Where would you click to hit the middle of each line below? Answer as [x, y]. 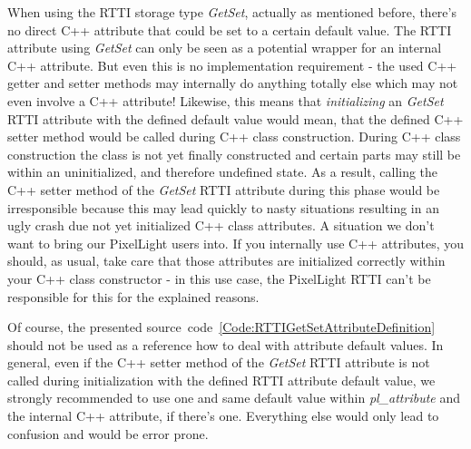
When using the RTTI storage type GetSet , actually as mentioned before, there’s [232, 12]
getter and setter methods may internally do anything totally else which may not [233, 83]
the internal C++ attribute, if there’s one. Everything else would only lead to [223, 416]
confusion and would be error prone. [108, 433]
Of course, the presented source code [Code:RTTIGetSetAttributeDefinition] [221, 327]
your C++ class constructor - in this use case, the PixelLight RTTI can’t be [219, 278]
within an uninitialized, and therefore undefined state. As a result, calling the [223, 172]
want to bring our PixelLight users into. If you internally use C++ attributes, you [235, 243]
